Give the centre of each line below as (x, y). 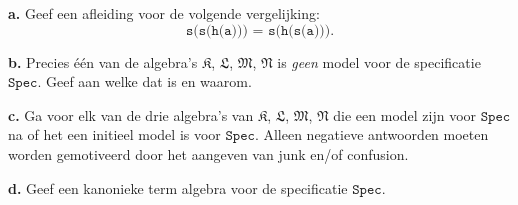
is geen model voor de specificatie (379, 61)
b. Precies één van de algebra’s (103, 61)
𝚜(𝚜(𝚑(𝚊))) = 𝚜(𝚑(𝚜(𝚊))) (258, 30)
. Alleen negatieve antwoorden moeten (371, 134)
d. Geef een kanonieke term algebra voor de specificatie (178, 187)
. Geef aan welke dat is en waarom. (144, 81)
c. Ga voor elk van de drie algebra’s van (131, 114)
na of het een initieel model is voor (114, 134)
